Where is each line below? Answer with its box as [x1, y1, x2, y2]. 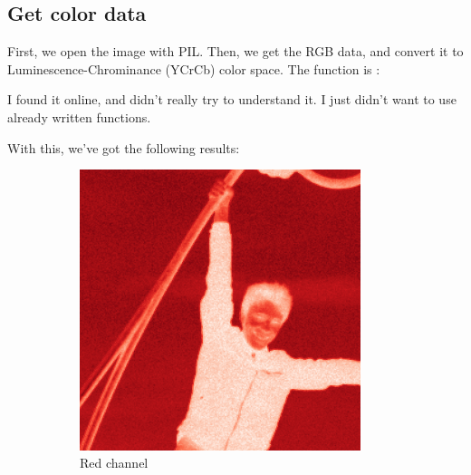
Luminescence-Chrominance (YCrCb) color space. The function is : [7, 59, 380, 78]
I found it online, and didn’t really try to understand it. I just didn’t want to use [7, 90, 457, 109]
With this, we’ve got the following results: [7, 138, 240, 157]
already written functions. [7, 107, 151, 126]
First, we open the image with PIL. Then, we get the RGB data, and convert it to [7, 42, 464, 61]
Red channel [80, 453, 149, 472]
